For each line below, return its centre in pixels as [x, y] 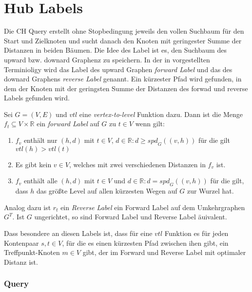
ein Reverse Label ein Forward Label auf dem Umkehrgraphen [153, 207]
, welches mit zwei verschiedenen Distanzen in [137, 164]
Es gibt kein [33, 164]
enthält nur [40, 140]
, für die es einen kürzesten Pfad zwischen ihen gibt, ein [145, 243]
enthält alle [40, 181]
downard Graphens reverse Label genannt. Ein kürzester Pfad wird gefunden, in [123, 79]
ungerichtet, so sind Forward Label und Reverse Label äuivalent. [131, 217]
